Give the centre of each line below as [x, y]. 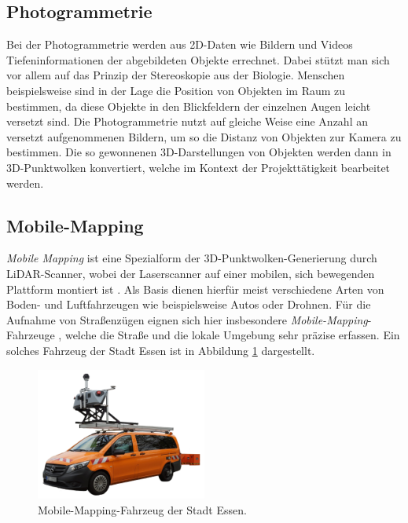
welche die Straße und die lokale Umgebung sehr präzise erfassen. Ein [232, 335]
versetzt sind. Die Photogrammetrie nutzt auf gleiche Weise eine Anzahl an [187, 121]
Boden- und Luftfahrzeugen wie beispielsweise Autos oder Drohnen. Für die [189, 304]
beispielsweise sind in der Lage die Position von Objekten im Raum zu [176, 90]
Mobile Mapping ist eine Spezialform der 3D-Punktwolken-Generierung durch [192, 258]
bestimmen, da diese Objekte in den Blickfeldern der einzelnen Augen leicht [189, 106]
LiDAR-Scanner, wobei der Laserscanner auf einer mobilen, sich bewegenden [191, 273]
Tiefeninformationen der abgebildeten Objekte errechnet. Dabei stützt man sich [198, 59]
